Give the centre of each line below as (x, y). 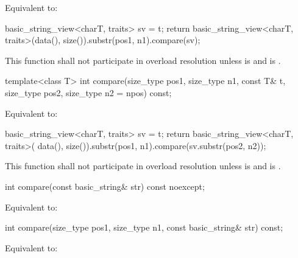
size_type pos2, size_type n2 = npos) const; (88, 92)
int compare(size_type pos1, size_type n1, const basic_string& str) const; (144, 227)
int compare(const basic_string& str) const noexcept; (105, 186)
